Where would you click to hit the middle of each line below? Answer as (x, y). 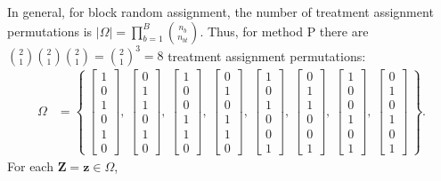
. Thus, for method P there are (284, 31)
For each (30, 165)
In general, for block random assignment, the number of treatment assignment (220, 12)
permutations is (50, 31)
